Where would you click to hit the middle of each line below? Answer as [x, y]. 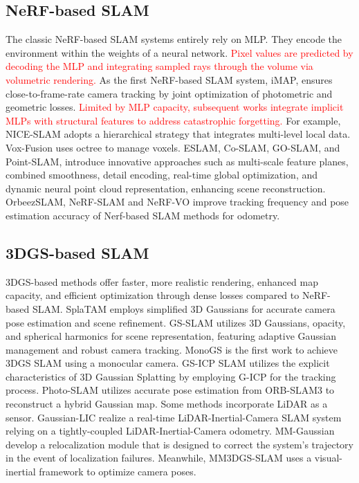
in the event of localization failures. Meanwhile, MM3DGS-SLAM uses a [159, 458]
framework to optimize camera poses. [118, 472]
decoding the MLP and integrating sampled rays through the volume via [159, 66]
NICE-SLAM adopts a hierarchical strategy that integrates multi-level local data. [178, 134]
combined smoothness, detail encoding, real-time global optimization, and [162, 175]
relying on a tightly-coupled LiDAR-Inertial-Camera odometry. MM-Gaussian [170, 431]
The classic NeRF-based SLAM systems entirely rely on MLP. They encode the [174, 39]
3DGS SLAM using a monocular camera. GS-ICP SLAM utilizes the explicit [168, 363]
